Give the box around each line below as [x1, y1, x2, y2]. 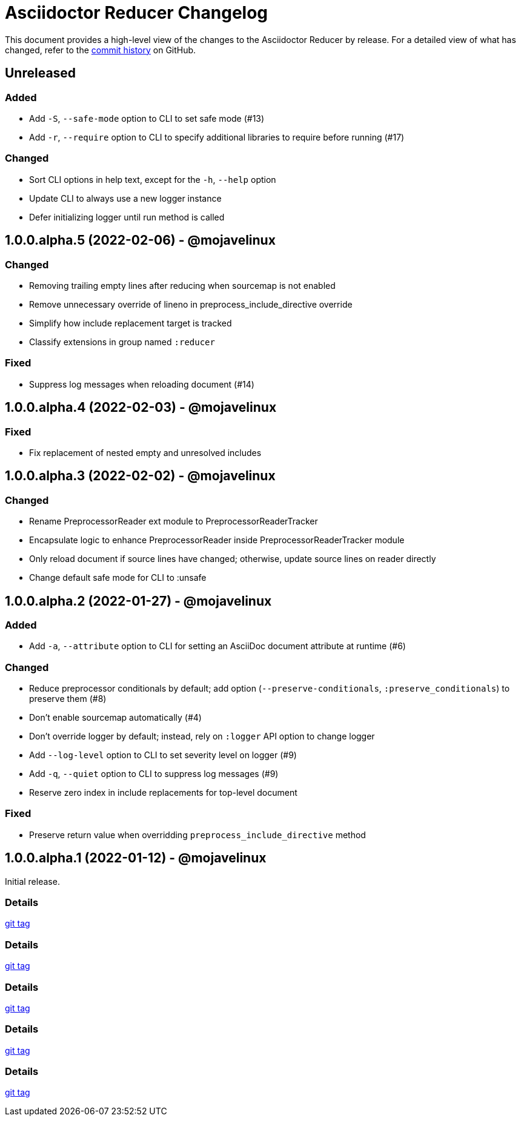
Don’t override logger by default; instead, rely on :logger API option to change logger [29, 731, 375, 742]
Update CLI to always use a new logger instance [29, 193, 222, 203]
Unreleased [5, 65, 76, 81]
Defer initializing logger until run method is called [29, 211, 225, 222]
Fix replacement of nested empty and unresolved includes [29, 447, 262, 458]
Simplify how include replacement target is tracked [29, 317, 232, 328]
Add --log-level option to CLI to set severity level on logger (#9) [29, 750, 297, 761]
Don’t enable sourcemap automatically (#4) [29, 712, 202, 723]
